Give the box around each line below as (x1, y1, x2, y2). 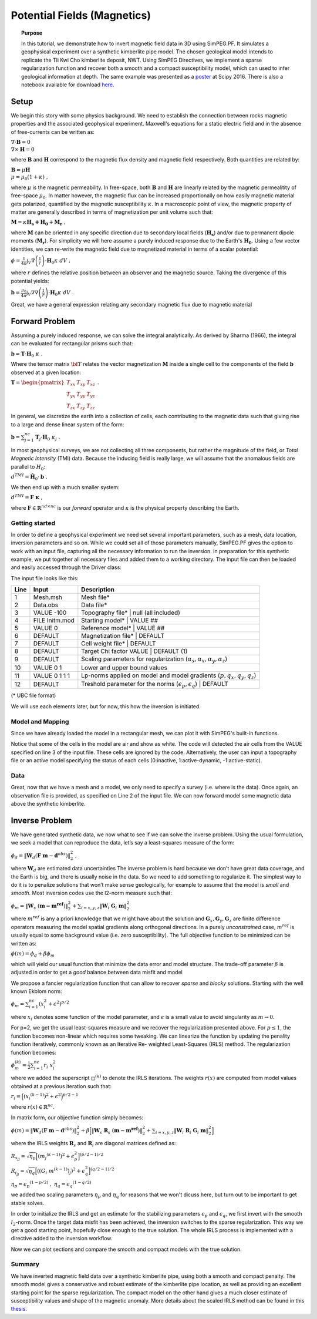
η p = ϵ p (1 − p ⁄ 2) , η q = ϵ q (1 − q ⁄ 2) (11, 1180, 92, 1189)
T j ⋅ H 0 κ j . (35, 434, 60, 442)
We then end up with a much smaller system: (11, 483, 120, 490)
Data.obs (33, 601, 59, 609)
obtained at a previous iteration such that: (11, 1082, 112, 1089)
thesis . (11, 1305, 28, 1313)
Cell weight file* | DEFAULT (81, 640, 156, 648)
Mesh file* (81, 593, 110, 601)
